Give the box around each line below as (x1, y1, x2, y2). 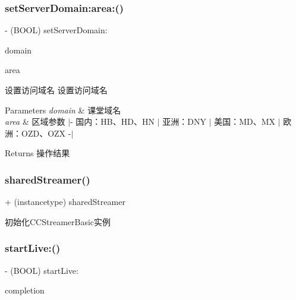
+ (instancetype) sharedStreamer (5, 195, 125, 208)
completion (5, 284, 45, 296)
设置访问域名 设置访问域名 (5, 84, 108, 96)
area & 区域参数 (5, 115, 65, 128)
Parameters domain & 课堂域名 (5, 103, 121, 116)
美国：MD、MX (214, 115, 276, 128)
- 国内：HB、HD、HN (70, 115, 155, 128)
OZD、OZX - (21, 127, 71, 139)
